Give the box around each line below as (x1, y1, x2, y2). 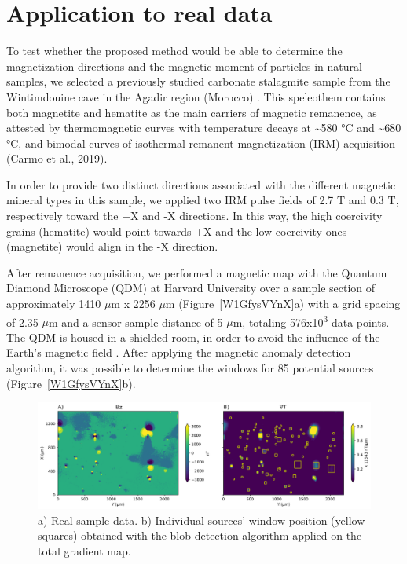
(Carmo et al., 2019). (6, 150, 108, 167)
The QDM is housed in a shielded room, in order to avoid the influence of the (6, 328, 380, 345)
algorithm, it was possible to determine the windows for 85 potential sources (6, 360, 374, 376)
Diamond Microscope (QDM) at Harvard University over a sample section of (6, 280, 376, 296)
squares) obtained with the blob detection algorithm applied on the (38, 527, 362, 544)
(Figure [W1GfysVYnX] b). (6, 375, 136, 391)
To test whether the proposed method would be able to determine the (6, 42, 343, 59)
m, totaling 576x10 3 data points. (233, 311, 390, 330)
